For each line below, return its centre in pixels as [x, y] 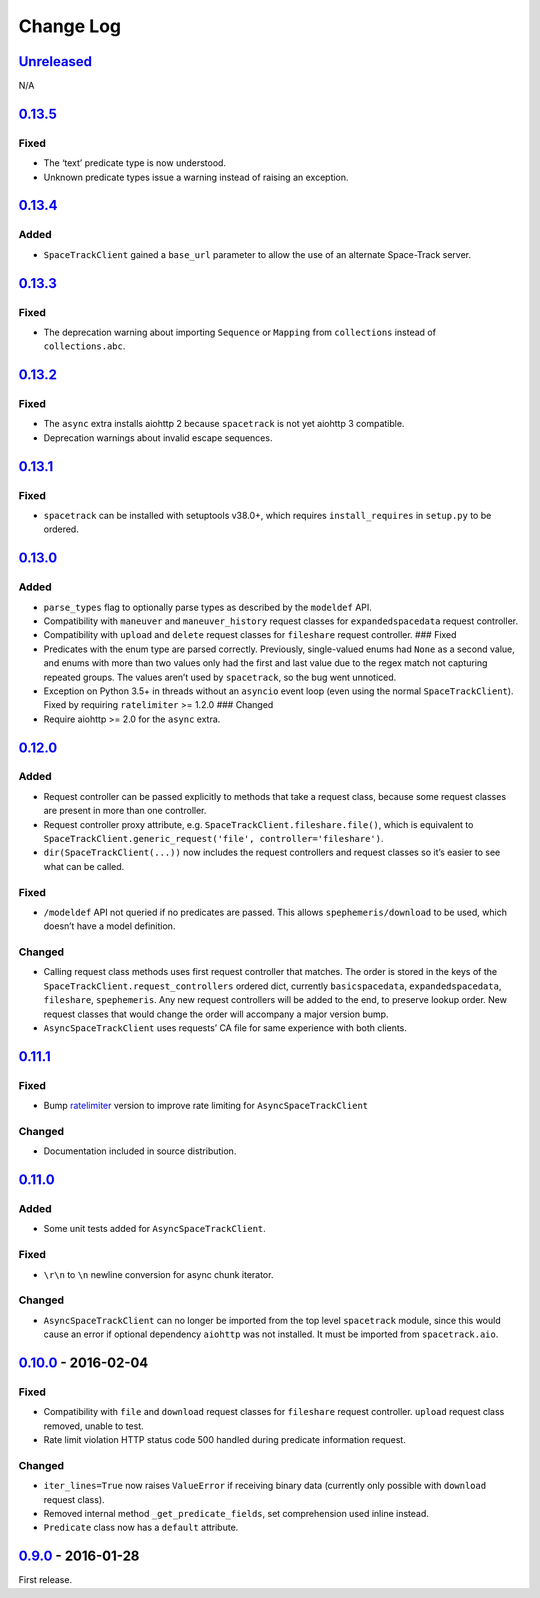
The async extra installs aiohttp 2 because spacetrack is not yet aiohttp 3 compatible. [224, 424]
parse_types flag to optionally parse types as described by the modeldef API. [207, 607]
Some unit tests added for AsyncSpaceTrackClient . [155, 1229]
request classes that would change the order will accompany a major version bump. [216, 1014]
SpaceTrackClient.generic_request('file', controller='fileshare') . [213, 839]
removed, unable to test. [93, 1426]
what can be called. [84, 866]
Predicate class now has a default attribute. [141, 1527]
